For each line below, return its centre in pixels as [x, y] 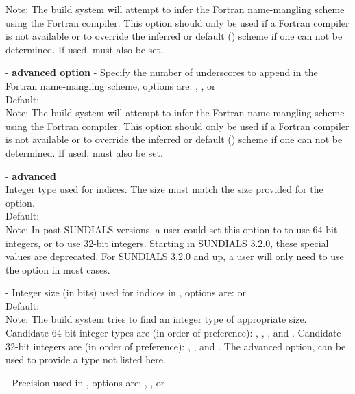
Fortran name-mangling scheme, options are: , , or [111, 85]
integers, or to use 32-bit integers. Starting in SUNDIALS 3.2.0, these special [167, 242]
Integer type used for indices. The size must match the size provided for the [164, 189]
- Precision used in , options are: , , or [85, 382]
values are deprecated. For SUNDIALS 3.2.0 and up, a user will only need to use [175, 256]
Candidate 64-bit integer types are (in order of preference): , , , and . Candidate [173, 333]
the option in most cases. [58, 269]
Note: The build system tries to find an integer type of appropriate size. [156, 319]
